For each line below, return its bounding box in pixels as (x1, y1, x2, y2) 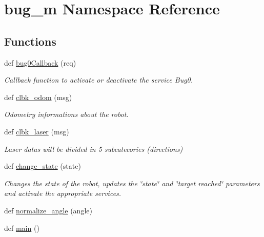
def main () (4, 222, 39, 233)
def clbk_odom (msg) (4, 91, 72, 102)
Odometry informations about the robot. (4, 109, 129, 120)
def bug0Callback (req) (4, 57, 76, 68)
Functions (4, 33, 56, 49)
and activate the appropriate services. (4, 188, 121, 199)
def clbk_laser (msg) (4, 126, 69, 136)
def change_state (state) (4, 161, 81, 171)
